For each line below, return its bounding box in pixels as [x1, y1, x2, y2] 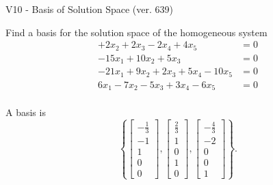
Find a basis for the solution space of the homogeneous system [5, 25, 268, 39]
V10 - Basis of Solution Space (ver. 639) [5, 2, 173, 16]
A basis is [5, 105, 46, 119]
